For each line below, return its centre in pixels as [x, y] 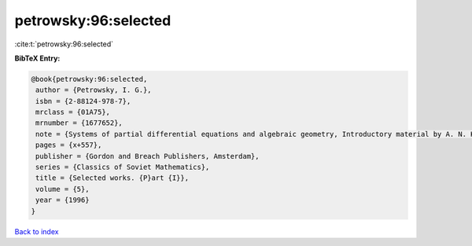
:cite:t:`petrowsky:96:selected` [64, 44]
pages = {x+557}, [69, 145]
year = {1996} [63, 200]
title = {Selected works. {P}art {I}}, [112, 178]
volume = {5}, [63, 189]
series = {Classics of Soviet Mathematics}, [123, 167]
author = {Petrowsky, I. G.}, [94, 90]
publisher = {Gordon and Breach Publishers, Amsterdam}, [147, 156]
